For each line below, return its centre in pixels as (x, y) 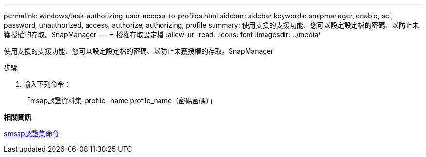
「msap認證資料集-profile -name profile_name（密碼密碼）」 (120, 101)
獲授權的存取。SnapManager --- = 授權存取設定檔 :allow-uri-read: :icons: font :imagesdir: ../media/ (162, 35)
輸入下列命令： (47, 84)
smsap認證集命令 (32, 133)
